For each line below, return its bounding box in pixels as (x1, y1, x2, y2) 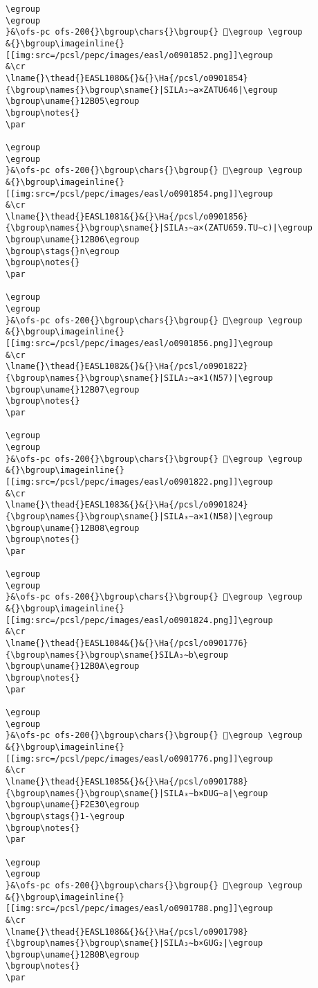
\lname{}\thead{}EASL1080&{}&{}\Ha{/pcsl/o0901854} (6, 73, 248, 83)
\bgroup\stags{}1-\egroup (6, 811, 124, 821)
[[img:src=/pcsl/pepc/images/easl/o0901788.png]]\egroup (6, 904, 273, 914)
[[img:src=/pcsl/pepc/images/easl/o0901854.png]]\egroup (6, 188, 273, 199)
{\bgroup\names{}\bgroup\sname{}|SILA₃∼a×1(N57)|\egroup (6, 373, 273, 383)
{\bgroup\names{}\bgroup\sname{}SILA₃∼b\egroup (6, 649, 229, 660)
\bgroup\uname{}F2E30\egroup (6, 800, 140, 810)
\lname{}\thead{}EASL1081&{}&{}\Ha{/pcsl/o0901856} (6, 211, 248, 222)
